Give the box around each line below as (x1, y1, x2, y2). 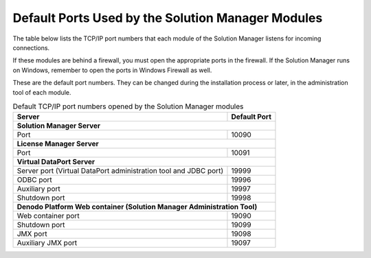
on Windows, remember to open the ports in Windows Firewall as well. (12, 66, 212, 74)
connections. (12, 43, 50, 51)
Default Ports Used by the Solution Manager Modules (12, 10, 323, 25)
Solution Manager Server (16, 121, 101, 130)
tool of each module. (12, 88, 71, 96)
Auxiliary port (16, 184, 61, 193)
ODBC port (16, 175, 53, 185)
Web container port (16, 211, 80, 221)
